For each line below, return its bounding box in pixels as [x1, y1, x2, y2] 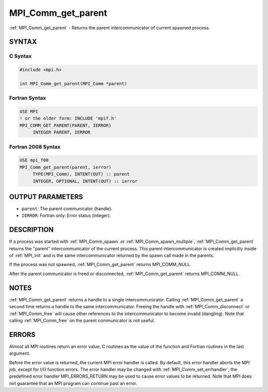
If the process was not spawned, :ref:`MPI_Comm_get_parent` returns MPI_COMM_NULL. [9, 262, 192, 268]
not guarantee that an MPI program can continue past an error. [9, 380, 137, 386]
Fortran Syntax [9, 95, 46, 102]
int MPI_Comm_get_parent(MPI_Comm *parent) [19, 81, 128, 86]
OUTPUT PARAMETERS [9, 192, 83, 201]
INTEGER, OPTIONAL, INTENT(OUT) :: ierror [32, 178, 137, 184]
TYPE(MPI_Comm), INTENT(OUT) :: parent [32, 171, 130, 177]
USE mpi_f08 [19, 158, 49, 163]
